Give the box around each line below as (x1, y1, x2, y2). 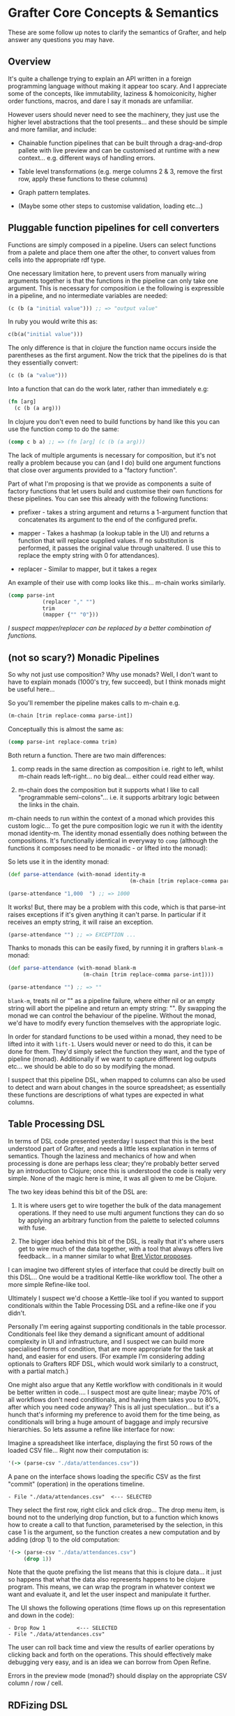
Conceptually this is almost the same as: (8, 725, 124, 733)
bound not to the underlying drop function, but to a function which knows (8, 1513, 219, 1521)
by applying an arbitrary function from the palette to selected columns (17, 1216, 220, 1224)
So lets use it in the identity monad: (8, 857, 109, 866)
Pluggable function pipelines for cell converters (8, 222, 220, 234)
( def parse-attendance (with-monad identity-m (8, 871, 146, 878)
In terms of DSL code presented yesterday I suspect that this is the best (8, 1137, 214, 1145)
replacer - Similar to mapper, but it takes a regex (17, 565, 158, 573)
